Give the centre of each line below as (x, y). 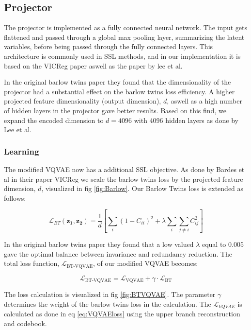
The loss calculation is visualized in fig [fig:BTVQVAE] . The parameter (110, 294)
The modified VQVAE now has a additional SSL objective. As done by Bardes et (124, 169)
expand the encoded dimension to (54, 120)
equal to (214, 244)
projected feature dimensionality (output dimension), (83, 101)
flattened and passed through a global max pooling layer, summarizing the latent (124, 37)
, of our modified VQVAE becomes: (145, 263)
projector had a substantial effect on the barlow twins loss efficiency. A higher (119, 91)
